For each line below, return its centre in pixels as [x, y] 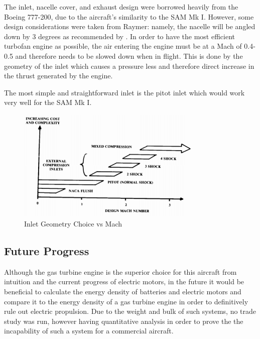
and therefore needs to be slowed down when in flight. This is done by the [129, 55]
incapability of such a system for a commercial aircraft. [89, 331]
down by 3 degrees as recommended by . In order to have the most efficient [119, 36]
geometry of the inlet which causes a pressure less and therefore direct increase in [129, 66]
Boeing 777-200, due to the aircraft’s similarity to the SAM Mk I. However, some [129, 16]
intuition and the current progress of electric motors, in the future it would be [124, 281]
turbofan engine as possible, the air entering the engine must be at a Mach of [123, 46]
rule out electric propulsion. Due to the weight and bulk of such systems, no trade [130, 311]
